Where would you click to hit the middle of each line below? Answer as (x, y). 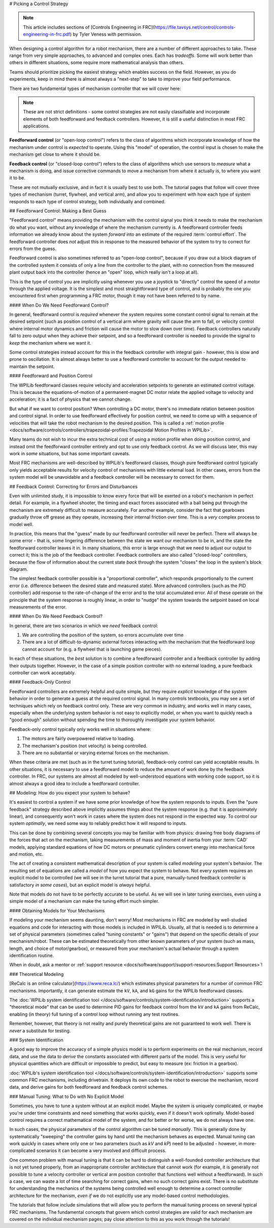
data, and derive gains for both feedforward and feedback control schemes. (89, 1087)
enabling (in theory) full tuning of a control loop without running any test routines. (94, 1014)
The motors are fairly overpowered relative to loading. (78, 739)
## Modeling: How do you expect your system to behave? (70, 792)
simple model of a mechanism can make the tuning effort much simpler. (84, 901)
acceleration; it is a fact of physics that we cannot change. (71, 400)
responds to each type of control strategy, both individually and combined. (88, 201)
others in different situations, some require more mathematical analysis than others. (97, 63)
